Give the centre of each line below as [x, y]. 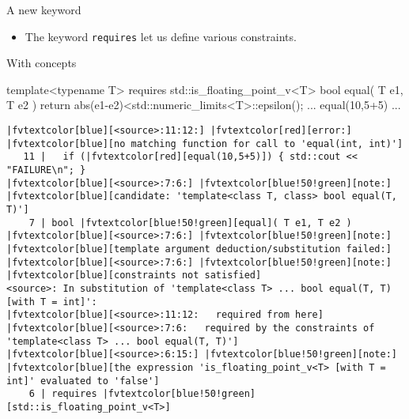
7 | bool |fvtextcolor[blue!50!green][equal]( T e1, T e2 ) [190, 223]
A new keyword [44, 9]
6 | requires [63, 394]
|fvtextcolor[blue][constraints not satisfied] [134, 276]
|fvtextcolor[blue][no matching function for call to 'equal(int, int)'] [205, 143]
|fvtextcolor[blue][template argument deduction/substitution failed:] [199, 249]
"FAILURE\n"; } [46, 170]
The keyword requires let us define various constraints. [161, 36]
